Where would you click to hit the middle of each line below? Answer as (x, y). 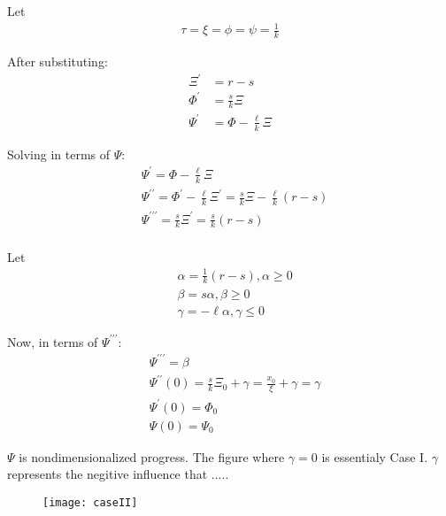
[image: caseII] (90, 502)
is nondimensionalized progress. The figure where (152, 456)
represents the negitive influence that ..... (118, 474)
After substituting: (58, 61)
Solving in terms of (59, 154)
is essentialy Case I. (375, 456)
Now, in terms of (53, 341)
